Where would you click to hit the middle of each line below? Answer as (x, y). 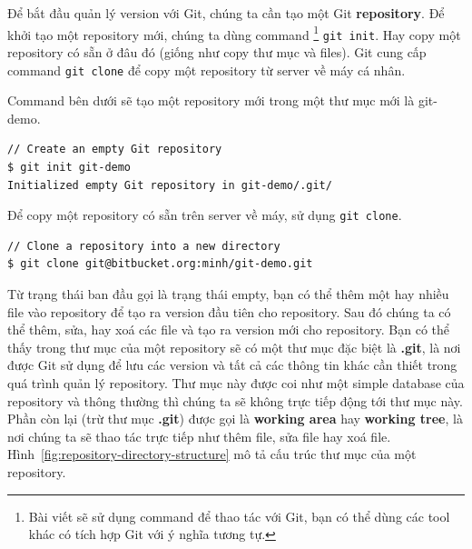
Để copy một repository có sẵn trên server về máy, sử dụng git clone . (205, 215)
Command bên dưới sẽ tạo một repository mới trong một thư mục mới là (211, 100)
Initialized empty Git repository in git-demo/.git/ (170, 185)
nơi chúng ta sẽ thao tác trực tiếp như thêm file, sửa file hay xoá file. (199, 436)
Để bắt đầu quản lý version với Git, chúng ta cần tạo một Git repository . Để (226, 13)
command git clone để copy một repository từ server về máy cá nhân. (206, 70)
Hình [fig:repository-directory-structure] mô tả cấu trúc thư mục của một (212, 454)
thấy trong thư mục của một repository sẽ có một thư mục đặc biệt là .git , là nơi (234, 347)
